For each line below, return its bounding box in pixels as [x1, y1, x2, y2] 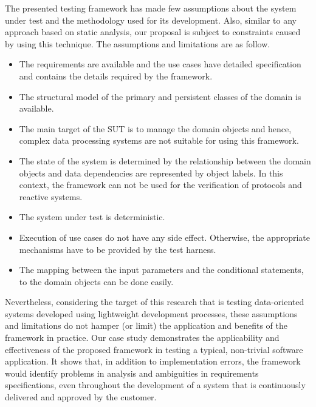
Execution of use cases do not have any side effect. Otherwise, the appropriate [19, 230, 311, 243]
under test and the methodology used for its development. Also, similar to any [5, 13, 297, 26]
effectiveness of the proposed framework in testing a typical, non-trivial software [5, 343, 303, 355]
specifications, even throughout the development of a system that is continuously [5, 378, 306, 391]
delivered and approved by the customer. [5, 391, 157, 403]
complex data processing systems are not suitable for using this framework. [19, 134, 299, 147]
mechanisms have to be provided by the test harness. [19, 243, 216, 255]
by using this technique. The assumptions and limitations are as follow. [5, 37, 270, 50]
